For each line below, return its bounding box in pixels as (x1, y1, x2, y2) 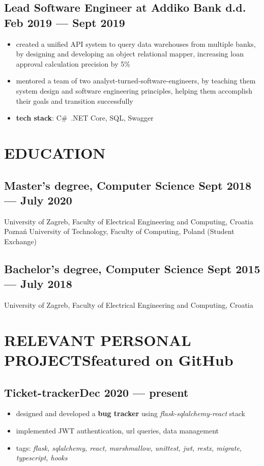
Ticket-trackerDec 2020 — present (4, 384, 189, 400)
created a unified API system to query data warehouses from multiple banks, (16, 38, 256, 49)
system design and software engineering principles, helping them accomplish (16, 85, 252, 96)
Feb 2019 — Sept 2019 (4, 14, 125, 30)
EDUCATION (4, 142, 106, 163)
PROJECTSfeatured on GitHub (4, 349, 233, 370)
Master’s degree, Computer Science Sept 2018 (4, 177, 252, 193)
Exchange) (4, 236, 37, 246)
